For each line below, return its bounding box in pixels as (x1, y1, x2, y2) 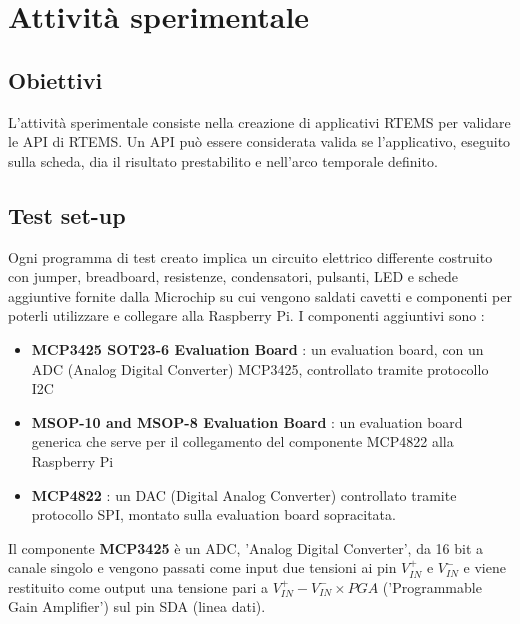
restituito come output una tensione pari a (8, 576, 269, 597)
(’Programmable (382, 576, 482, 597)
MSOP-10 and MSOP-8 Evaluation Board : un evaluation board (31, 411, 463, 432)
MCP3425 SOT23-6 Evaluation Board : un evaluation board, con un (31, 338, 484, 359)
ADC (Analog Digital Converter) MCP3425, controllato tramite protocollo (31, 358, 489, 379)
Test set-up (8, 199, 126, 230)
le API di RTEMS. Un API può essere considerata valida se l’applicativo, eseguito (8, 131, 511, 152)
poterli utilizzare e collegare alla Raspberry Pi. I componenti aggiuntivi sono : (8, 305, 485, 326)
